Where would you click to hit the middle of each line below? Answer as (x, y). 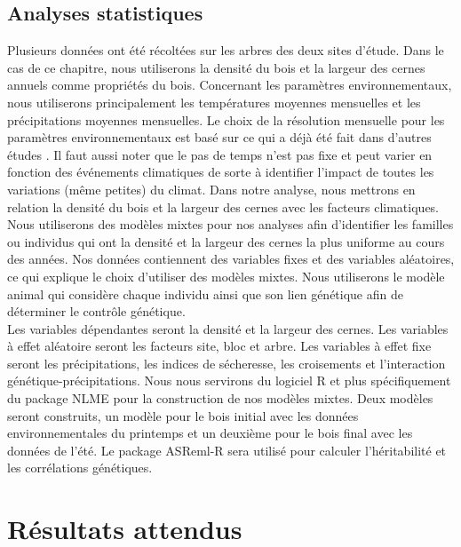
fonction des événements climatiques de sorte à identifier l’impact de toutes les (221, 172)
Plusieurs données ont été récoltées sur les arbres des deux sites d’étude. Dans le (226, 50)
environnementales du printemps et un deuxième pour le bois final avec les (210, 433)
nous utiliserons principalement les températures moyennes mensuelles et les (214, 102)
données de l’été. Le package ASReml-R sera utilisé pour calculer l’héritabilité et (227, 450)
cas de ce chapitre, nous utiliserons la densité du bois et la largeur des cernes (216, 67)
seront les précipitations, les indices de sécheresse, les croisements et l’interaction (227, 363)
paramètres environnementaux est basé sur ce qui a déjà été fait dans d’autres (219, 137)
